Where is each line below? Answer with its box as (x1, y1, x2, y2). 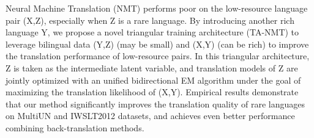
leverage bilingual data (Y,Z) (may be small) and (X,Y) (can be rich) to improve (6, 37, 309, 50)
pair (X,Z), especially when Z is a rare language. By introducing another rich (6, 13, 294, 26)
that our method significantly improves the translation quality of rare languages (6, 97, 305, 110)
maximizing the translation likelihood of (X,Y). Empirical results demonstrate (6, 85, 299, 98)
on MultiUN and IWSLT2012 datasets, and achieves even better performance (6, 109, 295, 122)
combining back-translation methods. (6, 121, 144, 134)
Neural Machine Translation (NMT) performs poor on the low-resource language (6, 2, 308, 14)
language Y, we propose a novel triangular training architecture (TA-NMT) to (6, 26, 299, 38)
